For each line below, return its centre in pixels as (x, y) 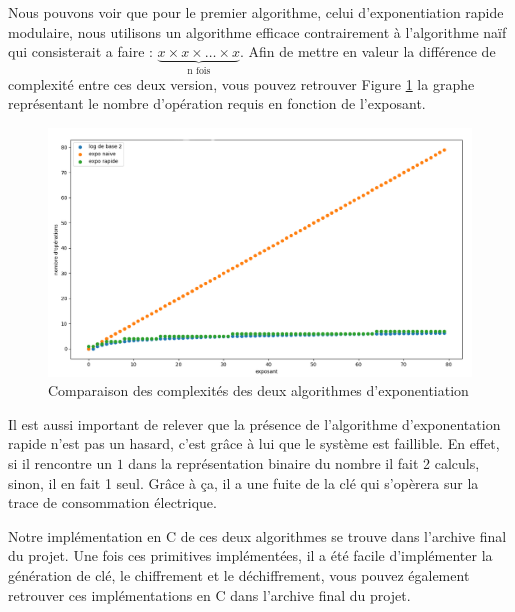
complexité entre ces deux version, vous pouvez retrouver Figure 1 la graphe (241, 83)
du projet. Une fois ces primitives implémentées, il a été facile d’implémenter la (250, 555)
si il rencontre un (60, 463)
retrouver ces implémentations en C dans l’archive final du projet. (209, 594)
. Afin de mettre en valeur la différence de (368, 51)
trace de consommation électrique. (112, 502)
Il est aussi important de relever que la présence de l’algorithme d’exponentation (254, 423)
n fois (199, 71)
